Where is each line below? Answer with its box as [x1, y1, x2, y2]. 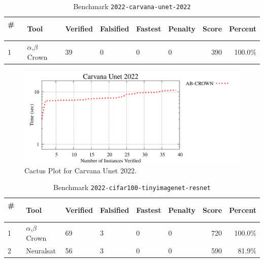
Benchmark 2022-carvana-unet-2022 [73, 1, 191, 11]
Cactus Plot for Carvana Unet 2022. [24, 165, 137, 175]
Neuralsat [26, 245, 56, 255]
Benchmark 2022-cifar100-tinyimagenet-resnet [53, 182, 211, 193]
